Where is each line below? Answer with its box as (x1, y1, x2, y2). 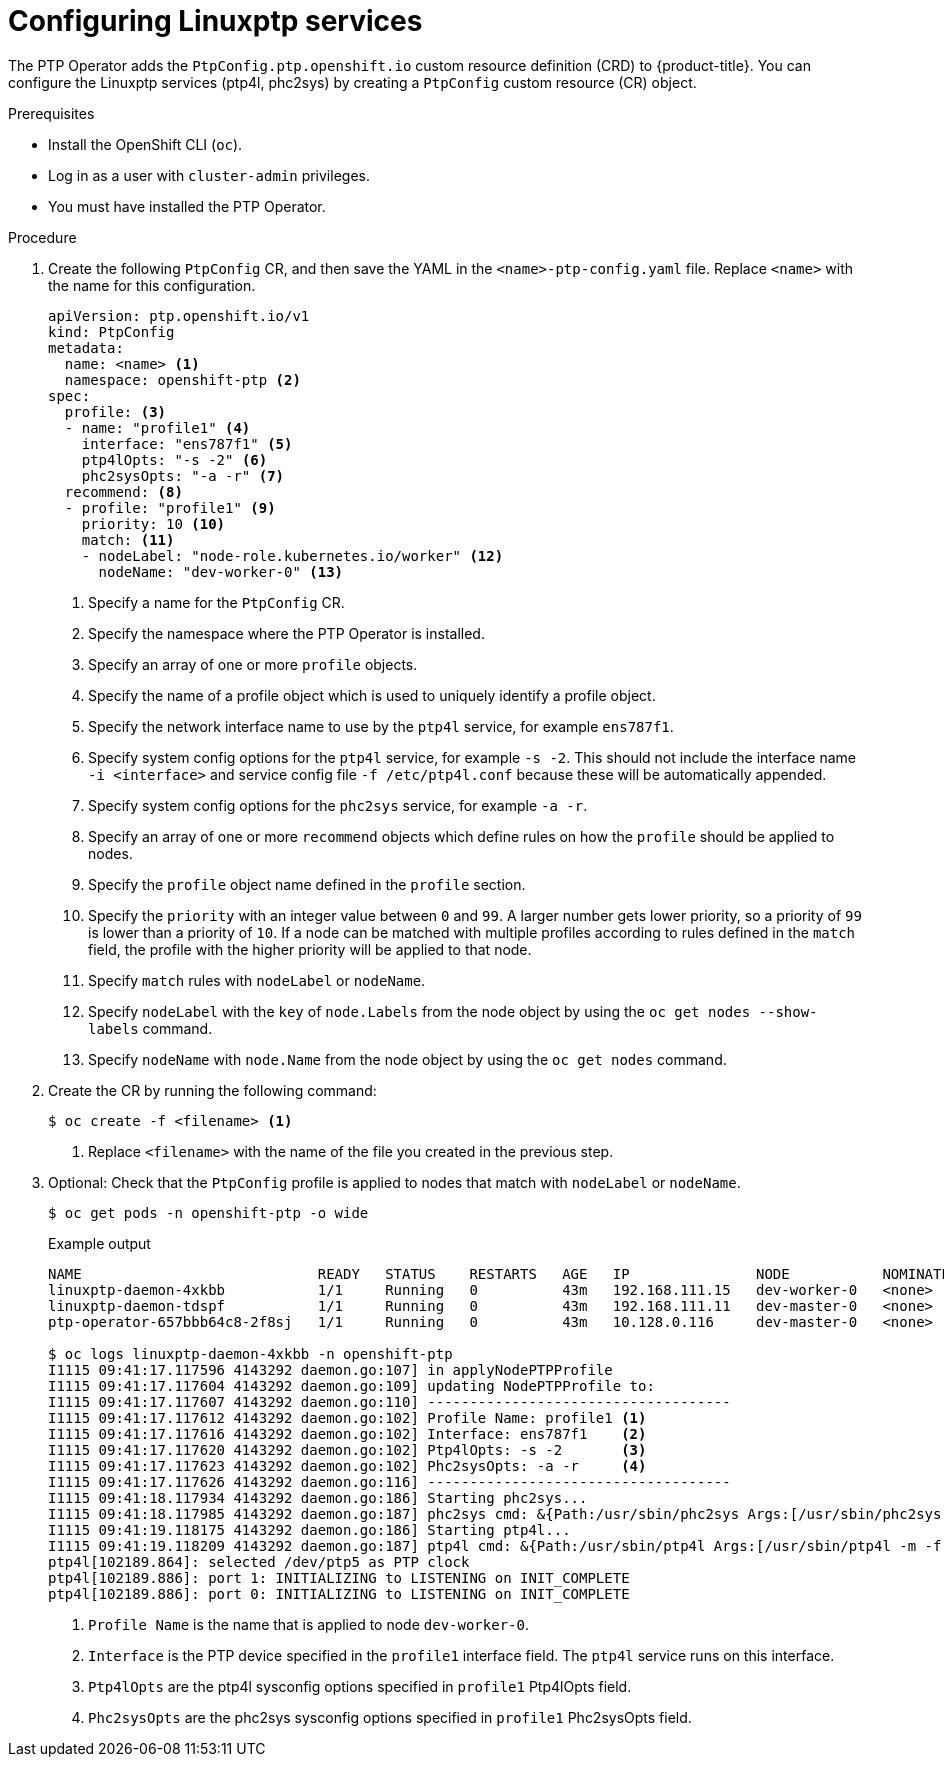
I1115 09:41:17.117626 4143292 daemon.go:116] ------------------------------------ (48, 1473, 731, 1490)
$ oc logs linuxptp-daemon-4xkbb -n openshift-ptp (48, 1345, 453, 1362)
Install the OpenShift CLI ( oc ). (48, 135, 243, 153)
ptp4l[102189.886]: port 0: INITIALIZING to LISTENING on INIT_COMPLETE (48, 1585, 630, 1602)
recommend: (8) (64, 483, 183, 500)
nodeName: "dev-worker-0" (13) (98, 563, 344, 580)
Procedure (8, 228, 77, 246)
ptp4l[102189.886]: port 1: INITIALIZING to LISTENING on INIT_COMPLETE (48, 1569, 630, 1586)
